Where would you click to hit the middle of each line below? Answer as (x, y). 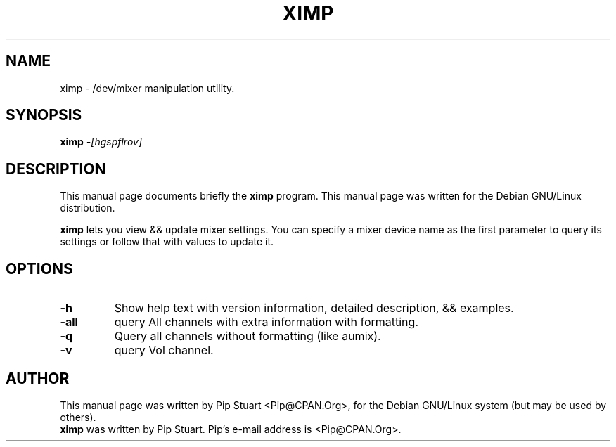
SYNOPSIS (44, 115)
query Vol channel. (164, 350)
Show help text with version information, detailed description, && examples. (314, 308)
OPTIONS (39, 268)
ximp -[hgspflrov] (101, 142)
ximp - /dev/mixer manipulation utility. (147, 88)
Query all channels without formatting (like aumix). (248, 336)
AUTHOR (38, 378)
